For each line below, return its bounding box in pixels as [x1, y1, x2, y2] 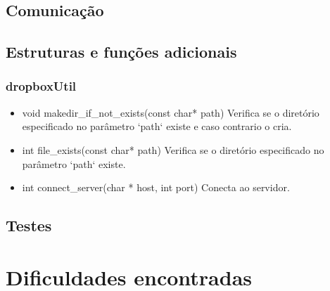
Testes [6, 214, 52, 236]
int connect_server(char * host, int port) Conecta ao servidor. [22, 180, 290, 195]
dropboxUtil [6, 77, 77, 95]
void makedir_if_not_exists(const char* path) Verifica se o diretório [22, 105, 319, 119]
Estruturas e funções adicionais [6, 41, 237, 63]
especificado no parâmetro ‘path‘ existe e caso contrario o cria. [22, 119, 292, 134]
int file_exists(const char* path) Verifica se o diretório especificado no [22, 142, 324, 157]
